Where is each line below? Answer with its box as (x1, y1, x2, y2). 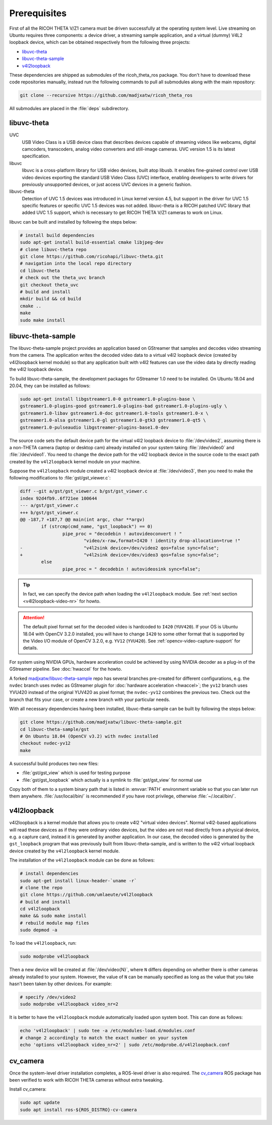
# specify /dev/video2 (20, 994, 76, 1000)
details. (23, 645, 38, 651)
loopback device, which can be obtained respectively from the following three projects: (9, 39, 191, 45)
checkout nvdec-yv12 (20, 740, 71, 746)
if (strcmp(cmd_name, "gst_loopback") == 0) (41, 524, 153, 529)
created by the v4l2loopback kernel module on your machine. (9, 458, 141, 464)
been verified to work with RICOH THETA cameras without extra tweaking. (9, 1077, 164, 1083)
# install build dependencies (20, 232, 95, 238)
